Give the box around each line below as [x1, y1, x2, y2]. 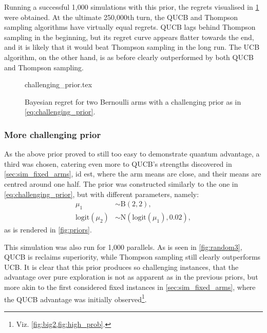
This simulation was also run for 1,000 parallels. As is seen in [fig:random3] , [4, 241, 242, 252]
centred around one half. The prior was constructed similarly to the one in [4, 178, 238, 189]
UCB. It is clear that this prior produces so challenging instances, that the [4, 261, 239, 272]
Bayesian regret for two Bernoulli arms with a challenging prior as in [25, 96, 241, 107]
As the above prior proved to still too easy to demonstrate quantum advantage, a [4, 148, 260, 159]
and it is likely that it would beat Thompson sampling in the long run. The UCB [4, 42, 260, 52]
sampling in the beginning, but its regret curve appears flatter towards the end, [4, 31, 254, 42]
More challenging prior [4, 128, 101, 141]
